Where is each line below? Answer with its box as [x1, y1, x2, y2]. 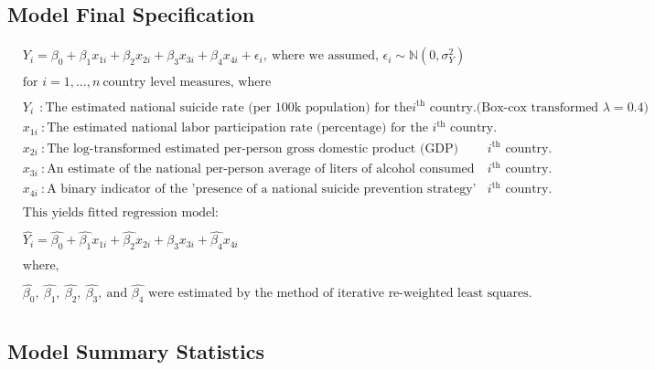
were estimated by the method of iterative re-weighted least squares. [148, 287, 532, 301]
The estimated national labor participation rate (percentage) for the [47, 122, 428, 135]
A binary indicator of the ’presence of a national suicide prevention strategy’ [47, 183, 477, 196]
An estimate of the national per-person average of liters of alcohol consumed [47, 163, 475, 176]
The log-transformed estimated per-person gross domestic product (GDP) [47, 142, 459, 155]
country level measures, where [102, 76, 272, 90]
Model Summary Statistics [7, 336, 264, 365]
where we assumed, [272, 49, 379, 63]
